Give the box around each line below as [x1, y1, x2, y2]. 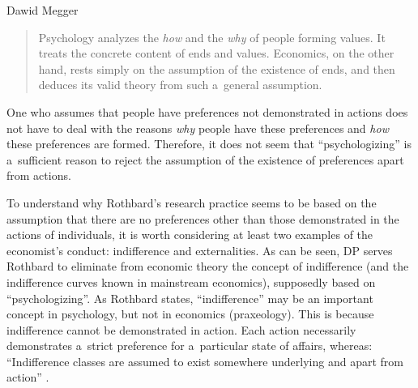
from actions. [6, 167, 71, 184]
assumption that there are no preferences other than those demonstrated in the [6, 210, 399, 227]
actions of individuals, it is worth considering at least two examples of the [6, 226, 373, 243]
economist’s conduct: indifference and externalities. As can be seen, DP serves [6, 241, 393, 258]
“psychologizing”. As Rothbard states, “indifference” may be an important [6, 289, 373, 306]
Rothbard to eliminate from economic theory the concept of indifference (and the [6, 258, 409, 275]
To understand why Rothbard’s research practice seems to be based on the [6, 194, 377, 211]
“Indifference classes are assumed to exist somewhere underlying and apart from [6, 352, 403, 369]
